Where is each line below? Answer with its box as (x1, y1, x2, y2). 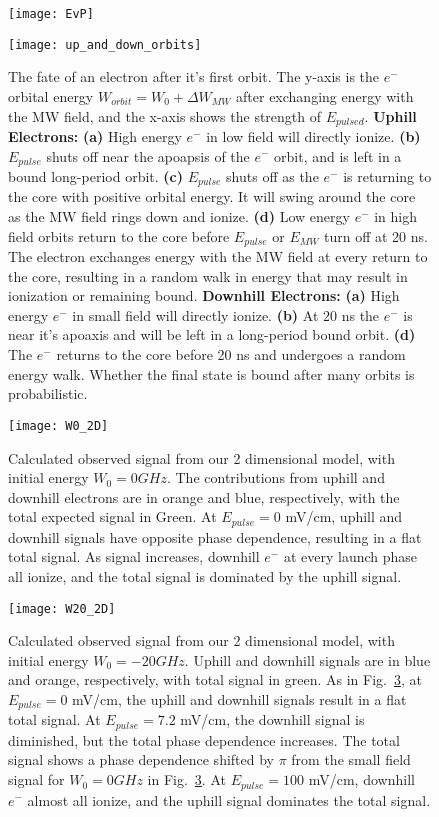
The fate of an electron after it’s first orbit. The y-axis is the (8, 66, 380, 87)
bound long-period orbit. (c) (8, 166, 183, 186)
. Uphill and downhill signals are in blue (184, 649, 431, 670)
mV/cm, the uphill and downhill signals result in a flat (72, 688, 407, 709)
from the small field (291, 749, 411, 770)
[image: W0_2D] (8, 418, 109, 433)
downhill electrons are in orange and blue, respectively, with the (8, 486, 400, 507)
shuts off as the (226, 166, 319, 186)
